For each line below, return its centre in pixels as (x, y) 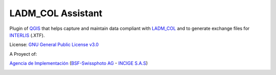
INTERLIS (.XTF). (27, 35)
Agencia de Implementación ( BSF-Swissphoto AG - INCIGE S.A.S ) (79, 63)
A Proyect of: (23, 54)
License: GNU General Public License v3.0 (54, 45)
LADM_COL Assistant (56, 13)
